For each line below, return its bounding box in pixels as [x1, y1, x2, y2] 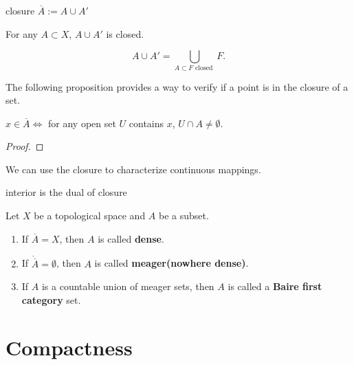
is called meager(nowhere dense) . [94, 256, 249, 270]
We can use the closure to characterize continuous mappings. [5, 162, 261, 176]
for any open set [48, 115, 116, 130]
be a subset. [159, 208, 209, 223]
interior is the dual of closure [5, 185, 127, 199]
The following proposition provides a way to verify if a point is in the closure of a [5, 79, 349, 93]
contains [129, 115, 164, 130]
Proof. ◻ [5, 139, 44, 153]
